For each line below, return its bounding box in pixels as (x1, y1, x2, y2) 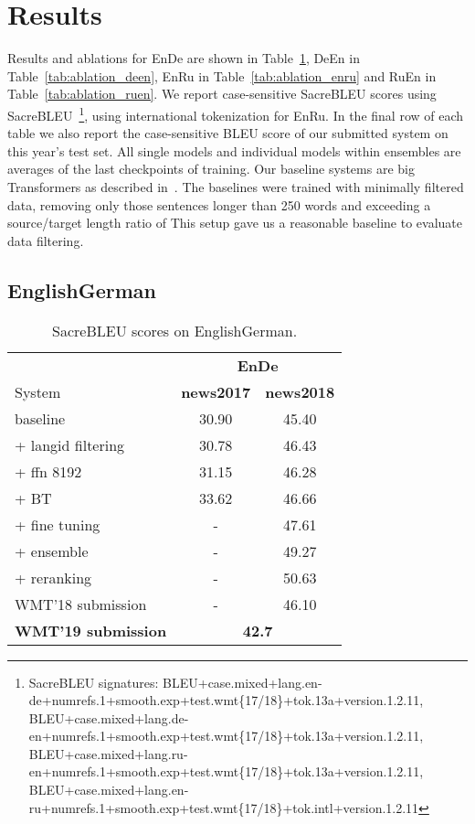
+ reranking (15, 566, 92, 588)
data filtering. (7, 230, 84, 250)
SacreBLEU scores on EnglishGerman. (52, 319, 298, 341)
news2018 (265, 380, 335, 402)
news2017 (181, 380, 251, 402)
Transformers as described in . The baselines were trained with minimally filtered (7, 177, 464, 196)
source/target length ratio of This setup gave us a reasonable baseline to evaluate (7, 213, 462, 232)
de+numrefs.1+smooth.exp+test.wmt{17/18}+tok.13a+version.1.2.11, (28, 690, 424, 710)
